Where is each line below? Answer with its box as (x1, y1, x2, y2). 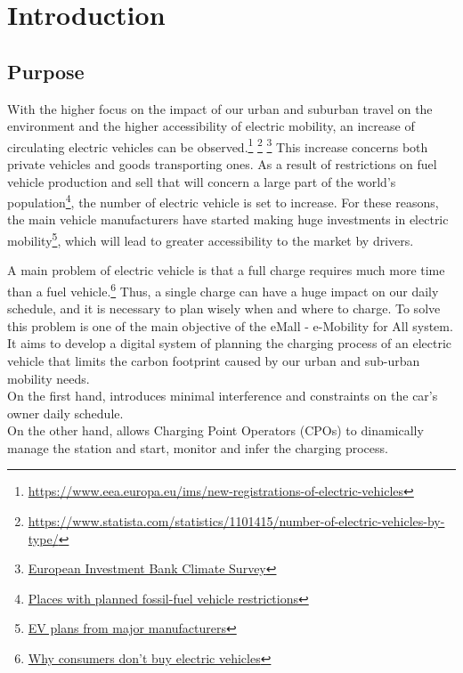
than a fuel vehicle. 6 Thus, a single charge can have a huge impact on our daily (7, 279, 439, 300)
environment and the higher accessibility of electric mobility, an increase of (7, 117, 415, 135)
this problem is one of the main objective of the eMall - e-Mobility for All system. (7, 316, 453, 335)
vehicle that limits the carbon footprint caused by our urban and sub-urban (7, 351, 420, 369)
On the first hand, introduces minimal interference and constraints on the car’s (7, 386, 438, 405)
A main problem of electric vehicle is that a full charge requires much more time (7, 261, 445, 280)
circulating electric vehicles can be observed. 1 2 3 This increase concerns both (7, 134, 428, 156)
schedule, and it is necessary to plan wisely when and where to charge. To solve (7, 299, 441, 318)
